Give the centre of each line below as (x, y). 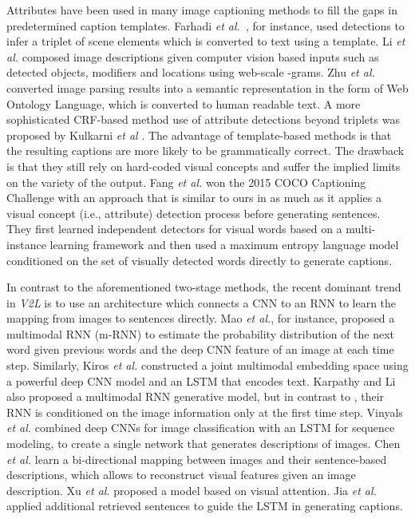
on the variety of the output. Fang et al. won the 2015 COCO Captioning (186, 182)
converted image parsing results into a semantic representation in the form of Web (207, 87)
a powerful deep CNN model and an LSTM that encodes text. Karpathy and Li (201, 380)
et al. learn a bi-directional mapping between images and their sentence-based (197, 459)
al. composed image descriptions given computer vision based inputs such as (193, 56)
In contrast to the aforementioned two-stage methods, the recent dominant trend (204, 287)
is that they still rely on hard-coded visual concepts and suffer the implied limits (204, 166)
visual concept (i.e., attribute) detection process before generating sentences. (194, 213)
